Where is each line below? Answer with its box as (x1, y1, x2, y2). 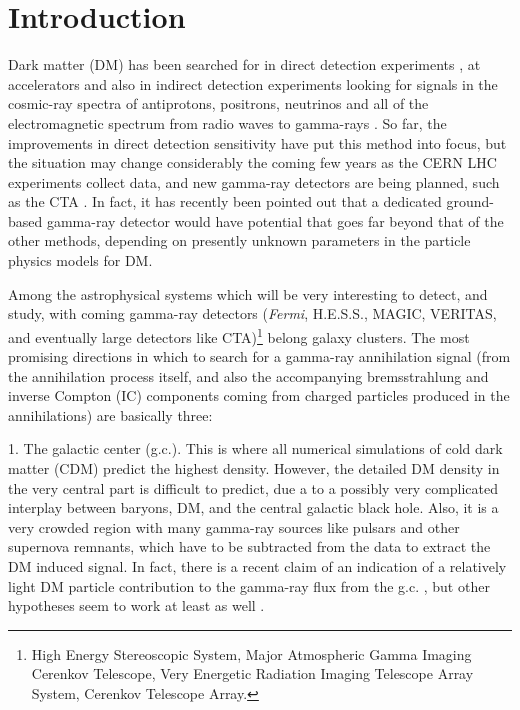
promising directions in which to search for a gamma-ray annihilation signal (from (8, 346, 511, 367)
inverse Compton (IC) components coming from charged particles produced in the (8, 385, 510, 406)
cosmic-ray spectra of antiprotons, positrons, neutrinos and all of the (8, 93, 429, 114)
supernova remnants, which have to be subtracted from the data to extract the (8, 536, 491, 557)
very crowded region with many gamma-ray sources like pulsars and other (8, 516, 460, 537)
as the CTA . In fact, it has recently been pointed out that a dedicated (8, 191, 442, 212)
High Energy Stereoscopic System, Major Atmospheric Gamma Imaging (31, 643, 472, 664)
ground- (446, 191, 494, 212)
